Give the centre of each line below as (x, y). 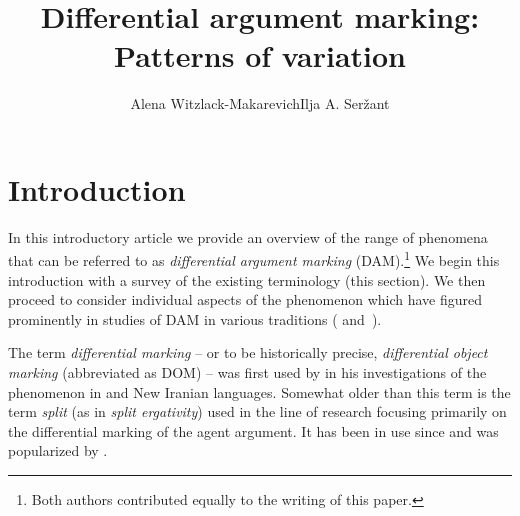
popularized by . (58, 450)
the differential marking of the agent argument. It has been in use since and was (253, 430)
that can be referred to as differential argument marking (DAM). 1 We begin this (254, 259)
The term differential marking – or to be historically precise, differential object (248, 352)
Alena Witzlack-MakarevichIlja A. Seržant (260, 103)
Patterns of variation (260, 55)
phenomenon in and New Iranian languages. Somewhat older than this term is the (259, 391)
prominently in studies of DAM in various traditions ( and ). (195, 318)
